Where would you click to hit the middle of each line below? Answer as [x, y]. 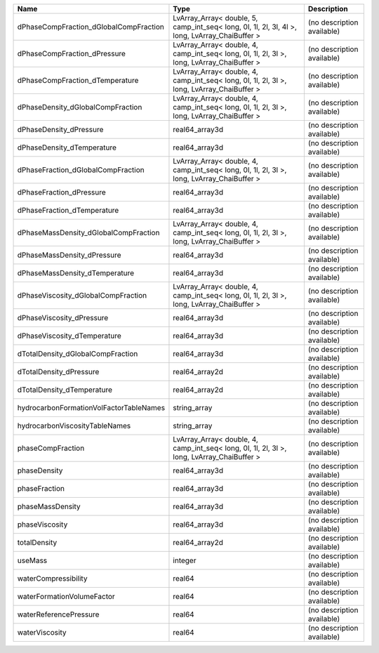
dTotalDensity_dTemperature [65, 390]
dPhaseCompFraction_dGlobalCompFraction [91, 27]
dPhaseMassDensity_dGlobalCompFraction [88, 233]
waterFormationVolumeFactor [66, 596]
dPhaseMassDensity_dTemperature [76, 273]
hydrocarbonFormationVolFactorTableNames [91, 408]
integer [185, 560]
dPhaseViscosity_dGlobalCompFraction [82, 295]
